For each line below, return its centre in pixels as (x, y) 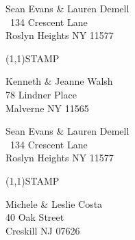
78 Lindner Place (41, 94)
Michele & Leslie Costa (54, 203)
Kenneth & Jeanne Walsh (59, 81)
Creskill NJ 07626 (43, 230)
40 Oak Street (35, 217)
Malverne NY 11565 (47, 108)
